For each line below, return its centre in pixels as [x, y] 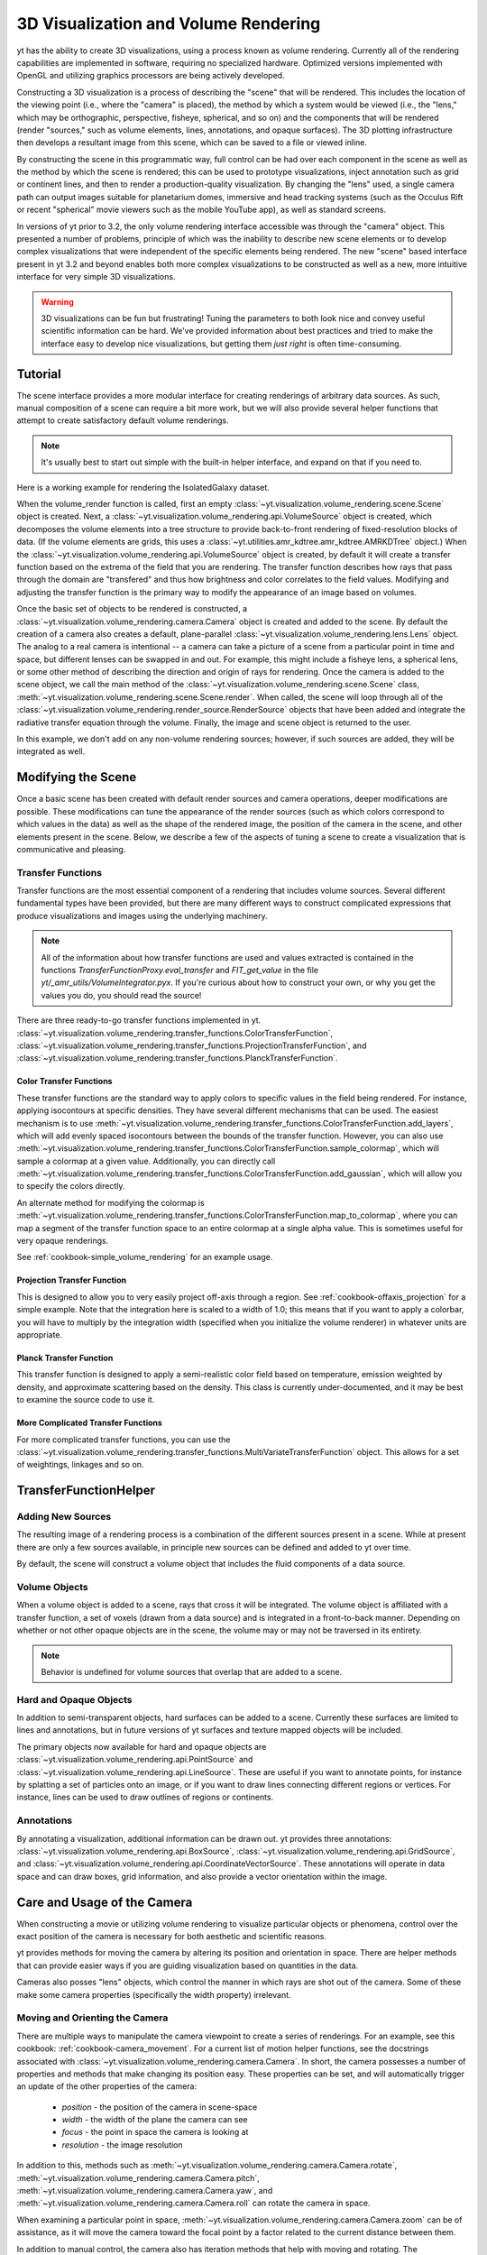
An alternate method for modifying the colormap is [110, 1202]
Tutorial [39, 374]
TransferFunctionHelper [86, 1491]
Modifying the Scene [77, 777]
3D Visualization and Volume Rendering [169, 23]
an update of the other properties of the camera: [107, 2086]
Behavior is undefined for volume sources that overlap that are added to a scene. [192, 1671]
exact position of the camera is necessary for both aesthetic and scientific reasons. [171, 1937]
